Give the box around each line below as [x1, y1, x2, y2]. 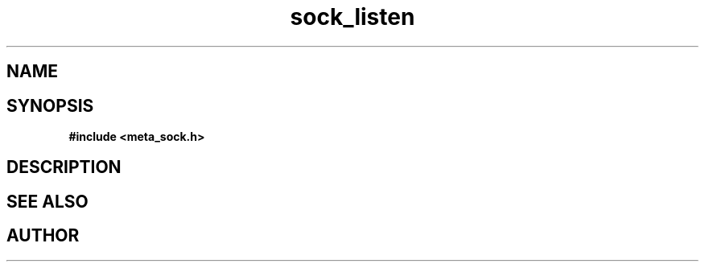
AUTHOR [6, 225, 80, 246]
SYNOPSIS [6, 95, 94, 116]
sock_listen [290, 3, 415, 31]
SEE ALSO [6, 191, 89, 212]
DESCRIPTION [6, 157, 122, 178]
